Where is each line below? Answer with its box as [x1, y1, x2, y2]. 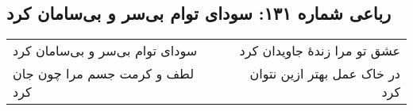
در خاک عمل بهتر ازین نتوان [249, 64, 400, 83]
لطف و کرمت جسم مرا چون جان [13, 64, 195, 83]
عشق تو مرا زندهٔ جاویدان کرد [239, 41, 400, 60]
